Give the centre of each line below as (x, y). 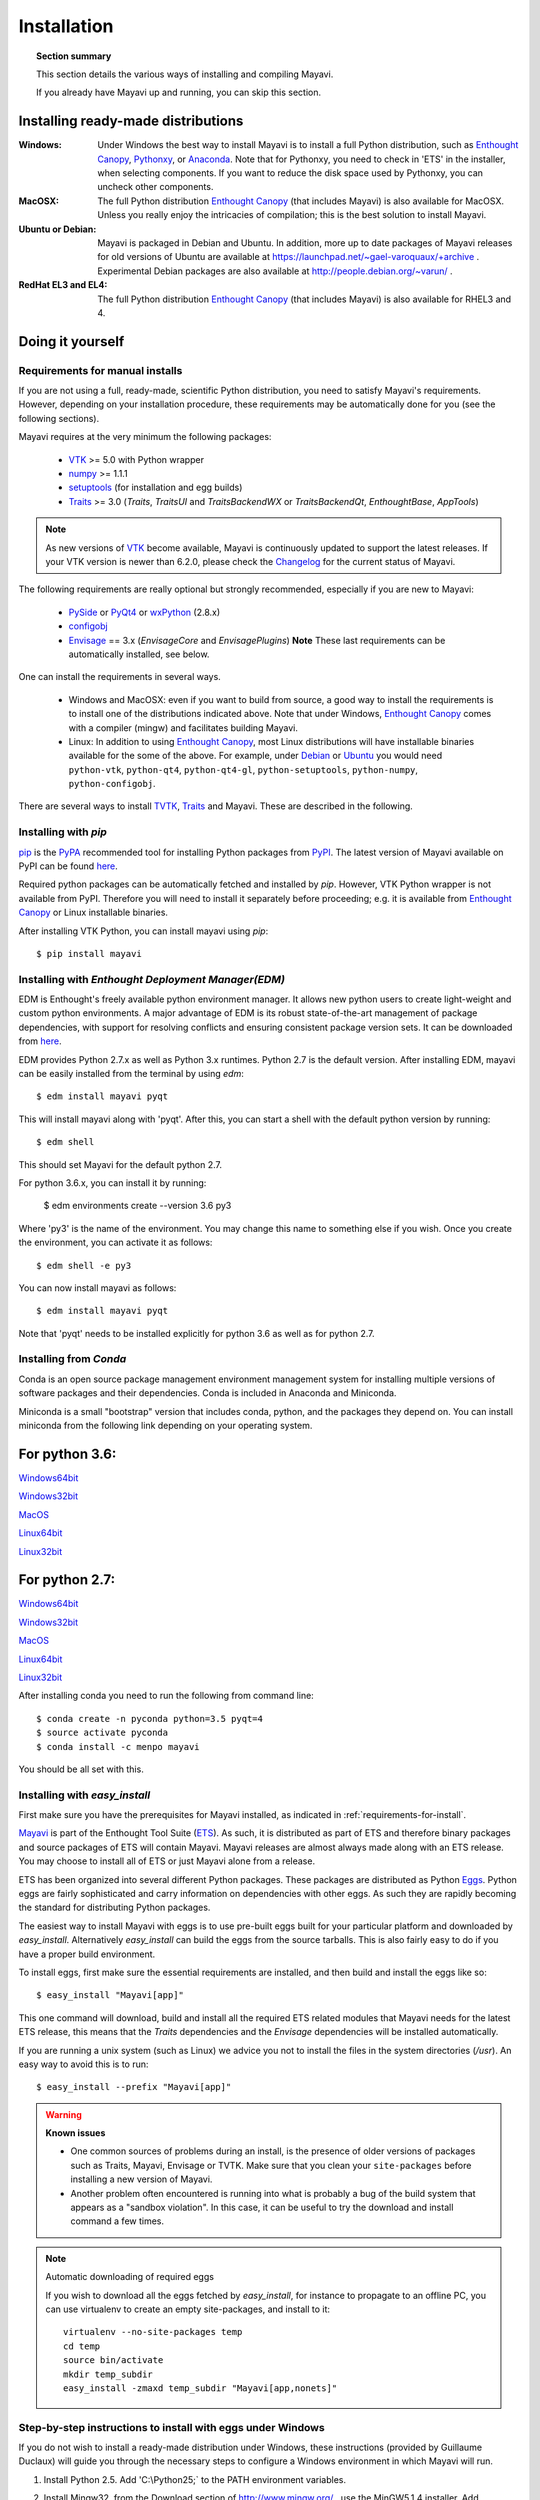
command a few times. (117, 2221)
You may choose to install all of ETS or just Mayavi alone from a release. (166, 1861)
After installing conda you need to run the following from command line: (166, 1696)
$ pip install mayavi (89, 953)
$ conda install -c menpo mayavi (118, 1746)
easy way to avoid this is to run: (83, 2064)
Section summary (74, 56)
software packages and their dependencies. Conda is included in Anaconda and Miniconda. (207, 1393)
